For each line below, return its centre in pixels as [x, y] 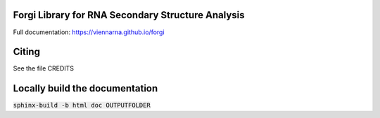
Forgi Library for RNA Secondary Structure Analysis [129, 15]
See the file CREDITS [43, 68]
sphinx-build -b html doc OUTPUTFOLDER [82, 105]
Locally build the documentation [85, 88]
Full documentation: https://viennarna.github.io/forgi [89, 32]
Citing [26, 52]
